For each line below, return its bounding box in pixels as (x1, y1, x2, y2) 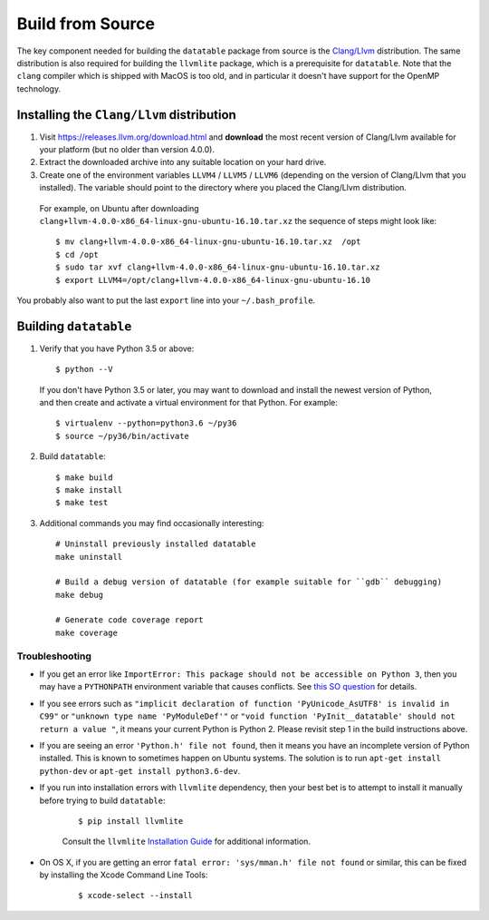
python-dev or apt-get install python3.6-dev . (39, 765, 241, 776)
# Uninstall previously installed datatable (55, 539, 257, 549)
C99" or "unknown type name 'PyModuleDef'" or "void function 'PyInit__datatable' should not (39, 710, 456, 721)
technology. (16, 83, 62, 94)
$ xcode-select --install (78, 890, 194, 901)
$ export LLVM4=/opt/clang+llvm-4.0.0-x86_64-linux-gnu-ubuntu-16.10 (55, 275, 371, 285)
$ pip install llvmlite (78, 816, 184, 826)
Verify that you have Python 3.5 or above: (39, 343, 195, 354)
